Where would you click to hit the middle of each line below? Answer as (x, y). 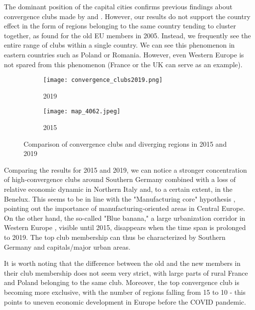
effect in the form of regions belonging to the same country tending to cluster (120, 26)
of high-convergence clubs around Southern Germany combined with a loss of (120, 179)
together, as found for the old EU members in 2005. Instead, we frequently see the (127, 35)
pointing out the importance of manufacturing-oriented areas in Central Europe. (125, 208)
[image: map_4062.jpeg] (82, 112)
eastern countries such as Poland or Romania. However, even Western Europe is (124, 54)
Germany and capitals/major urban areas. (67, 246)
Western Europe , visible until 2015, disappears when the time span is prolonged (125, 227)
